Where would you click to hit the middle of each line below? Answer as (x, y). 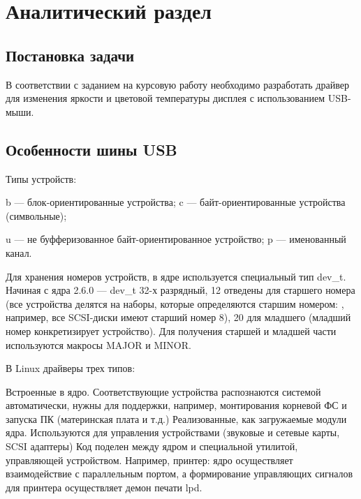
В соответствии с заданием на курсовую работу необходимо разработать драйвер (177, 84)
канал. (19, 252)
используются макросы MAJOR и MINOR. (98, 344)
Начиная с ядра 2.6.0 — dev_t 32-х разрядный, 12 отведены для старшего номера (180, 290)
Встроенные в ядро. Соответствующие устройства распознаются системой (163, 391)
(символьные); (36, 215)
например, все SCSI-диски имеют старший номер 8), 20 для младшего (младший (178, 317)
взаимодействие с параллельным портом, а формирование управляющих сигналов (179, 474)
